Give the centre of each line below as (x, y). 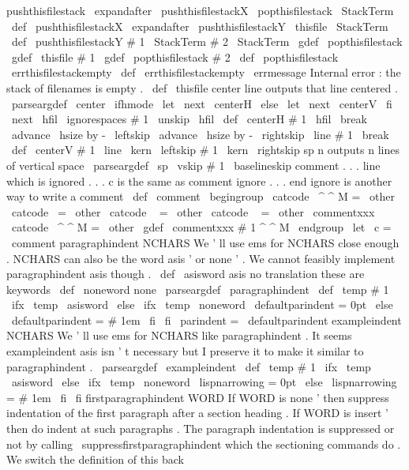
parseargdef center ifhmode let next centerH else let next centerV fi (202, 103)
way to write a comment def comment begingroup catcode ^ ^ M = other (201, 196)
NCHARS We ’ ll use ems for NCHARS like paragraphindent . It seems (179, 335)
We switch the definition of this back (95, 459)
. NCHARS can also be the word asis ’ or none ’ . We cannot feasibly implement (201, 258)
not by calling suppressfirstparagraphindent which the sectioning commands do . (204, 444)
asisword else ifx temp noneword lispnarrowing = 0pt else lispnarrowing (204, 382)
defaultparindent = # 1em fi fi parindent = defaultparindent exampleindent (206, 320)
